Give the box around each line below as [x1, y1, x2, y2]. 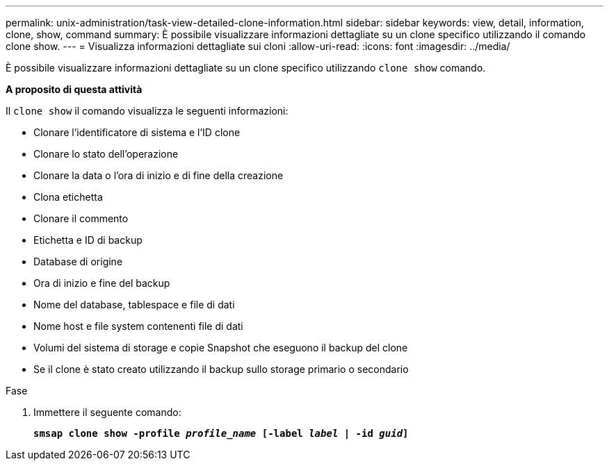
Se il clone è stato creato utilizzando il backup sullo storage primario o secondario [33, 363, 409, 375]
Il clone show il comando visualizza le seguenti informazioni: [6, 105, 289, 117]
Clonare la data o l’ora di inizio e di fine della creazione [33, 169, 284, 181]
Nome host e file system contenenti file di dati [33, 320, 243, 332]
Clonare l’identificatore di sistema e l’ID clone [33, 126, 241, 138]
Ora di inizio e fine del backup [33, 277, 170, 289]
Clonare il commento [33, 213, 129, 224]
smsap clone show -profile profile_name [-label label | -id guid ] [33, 428, 409, 439]
